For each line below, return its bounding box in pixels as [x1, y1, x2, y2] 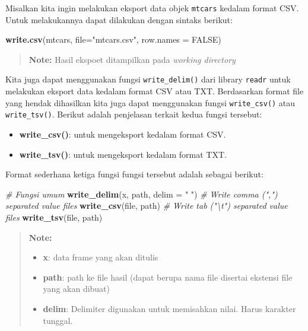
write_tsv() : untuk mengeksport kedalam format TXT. [19, 148, 227, 160]
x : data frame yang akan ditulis [43, 251, 158, 263]
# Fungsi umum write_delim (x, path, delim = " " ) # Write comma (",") [5, 187, 278, 200]
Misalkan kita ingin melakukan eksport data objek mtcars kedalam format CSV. [5, 2, 299, 14]
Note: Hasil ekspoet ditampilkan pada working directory [28, 53, 236, 65]
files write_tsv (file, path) [5, 211, 103, 223]
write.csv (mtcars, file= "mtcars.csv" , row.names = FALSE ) [5, 33, 221, 46]
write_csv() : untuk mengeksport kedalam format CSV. [19, 128, 226, 140]
